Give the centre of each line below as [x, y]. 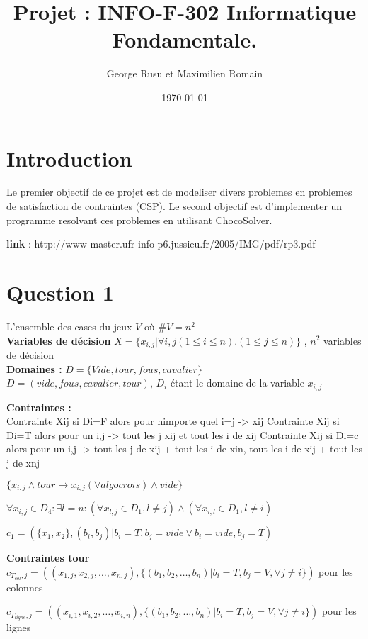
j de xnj [23, 462]
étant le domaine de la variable [237, 383]
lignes [19, 627]
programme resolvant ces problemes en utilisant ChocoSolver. [139, 220]
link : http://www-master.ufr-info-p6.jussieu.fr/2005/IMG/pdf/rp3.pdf [161, 244]
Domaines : [34, 368]
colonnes [25, 587]
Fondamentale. [185, 39]
